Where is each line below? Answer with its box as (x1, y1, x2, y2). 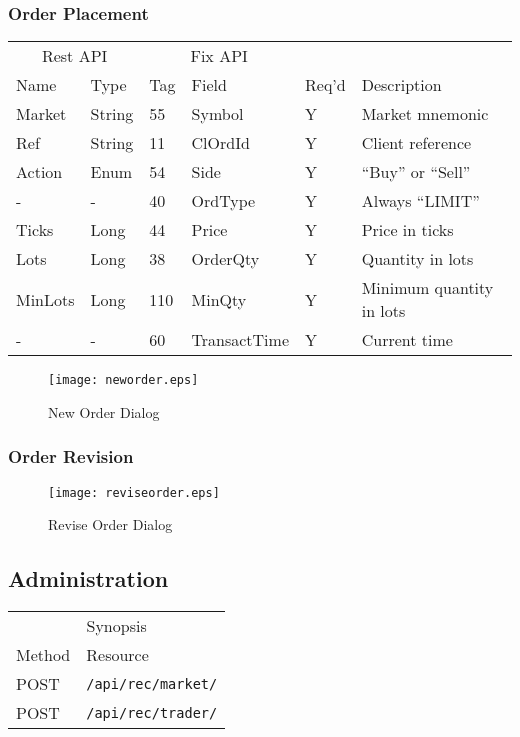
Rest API (41, 44, 108, 68)
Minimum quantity (361, 276, 494, 300)
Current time (361, 328, 453, 352)
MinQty (191, 287, 247, 311)
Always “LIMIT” (361, 189, 480, 213)
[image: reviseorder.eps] (48, 485, 220, 500)
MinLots (16, 287, 75, 311)
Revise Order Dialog (48, 514, 173, 535)
